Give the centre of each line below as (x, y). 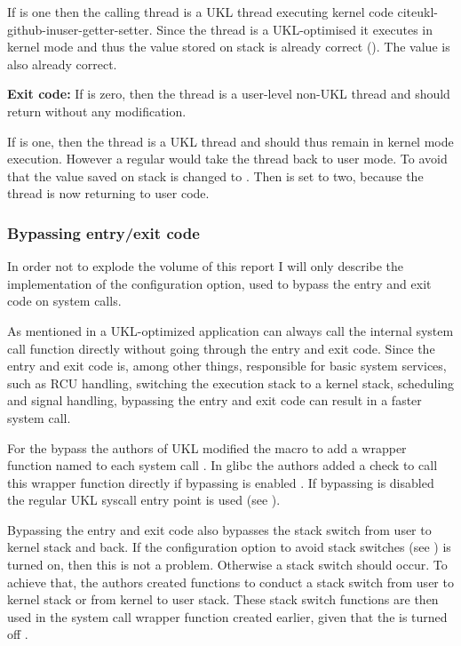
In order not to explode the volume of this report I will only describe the (206, 266)
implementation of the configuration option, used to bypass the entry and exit (219, 283)
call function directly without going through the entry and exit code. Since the (221, 348)
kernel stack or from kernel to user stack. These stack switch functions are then (223, 599)
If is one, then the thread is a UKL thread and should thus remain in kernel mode (230, 141)
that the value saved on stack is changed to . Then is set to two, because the (215, 175)
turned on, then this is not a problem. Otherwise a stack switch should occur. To (227, 565)
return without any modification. (97, 111)
